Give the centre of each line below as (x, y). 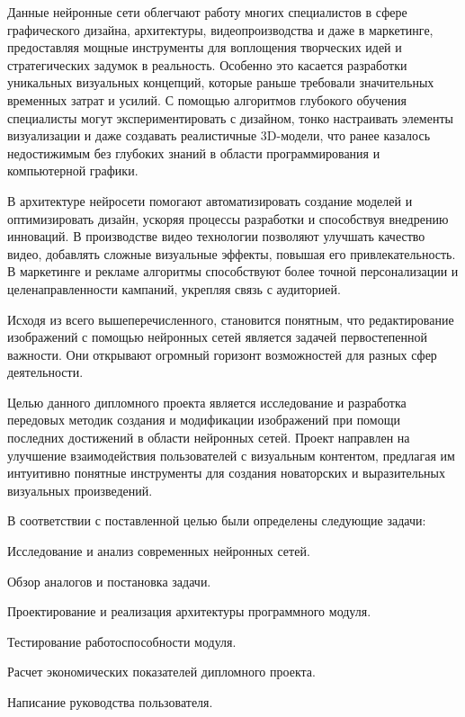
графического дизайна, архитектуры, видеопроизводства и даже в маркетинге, (220, 29)
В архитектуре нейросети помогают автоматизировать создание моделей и (210, 200)
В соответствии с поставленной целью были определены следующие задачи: (217, 520)
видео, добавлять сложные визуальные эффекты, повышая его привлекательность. (232, 253)
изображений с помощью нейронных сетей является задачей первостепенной (218, 337)
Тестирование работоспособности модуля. (122, 641)
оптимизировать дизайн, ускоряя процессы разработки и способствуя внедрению (228, 218)
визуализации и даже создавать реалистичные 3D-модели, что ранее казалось (219, 135)
